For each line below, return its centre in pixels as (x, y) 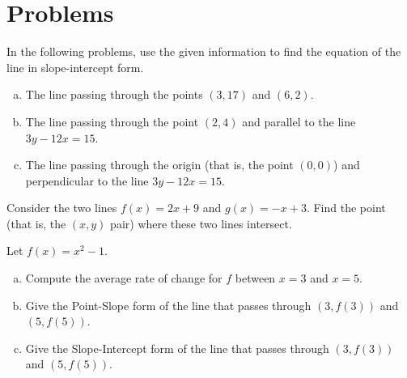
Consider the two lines (62, 208)
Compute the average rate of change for (124, 278)
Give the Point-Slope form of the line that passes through (168, 305)
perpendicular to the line (87, 180)
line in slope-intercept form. (75, 67)
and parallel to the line (299, 121)
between (255, 278)
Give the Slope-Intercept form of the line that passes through (177, 348)
